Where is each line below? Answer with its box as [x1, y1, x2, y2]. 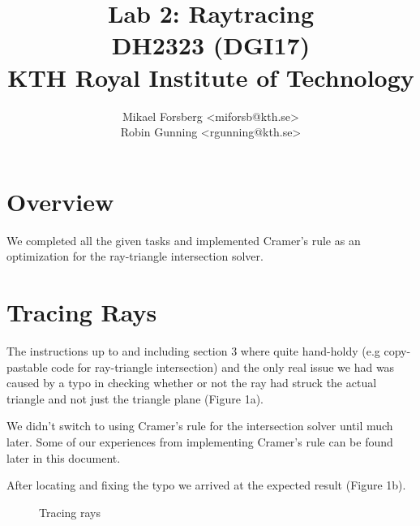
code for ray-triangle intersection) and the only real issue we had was [51, 358, 395, 375]
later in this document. [6, 449, 121, 466]
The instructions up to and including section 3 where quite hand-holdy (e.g [6, 342, 380, 359]
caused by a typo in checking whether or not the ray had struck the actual [6, 374, 377, 391]
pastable [6, 358, 48, 375]
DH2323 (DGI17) [111, 28, 311, 62]
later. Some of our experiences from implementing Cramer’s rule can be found [6, 433, 393, 450]
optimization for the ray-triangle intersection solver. [6, 248, 264, 265]
